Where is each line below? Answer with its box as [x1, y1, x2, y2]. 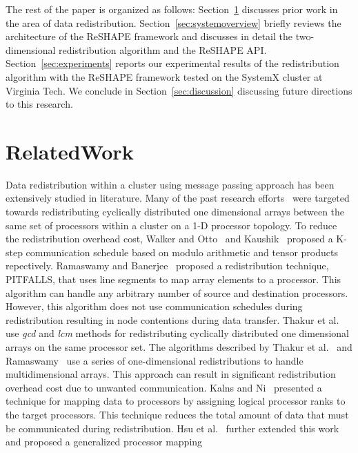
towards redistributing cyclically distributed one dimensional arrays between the [6, 204, 345, 219]
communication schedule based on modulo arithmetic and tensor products [26, 244, 338, 259]
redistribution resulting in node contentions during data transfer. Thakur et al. [6, 312, 339, 327]
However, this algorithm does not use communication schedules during [6, 299, 303, 314]
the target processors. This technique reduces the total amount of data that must [6, 407, 349, 421]
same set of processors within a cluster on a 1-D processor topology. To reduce [6, 218, 337, 232]
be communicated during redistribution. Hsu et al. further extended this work [6, 421, 339, 435]
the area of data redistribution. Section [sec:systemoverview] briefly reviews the [6, 15, 341, 30]
